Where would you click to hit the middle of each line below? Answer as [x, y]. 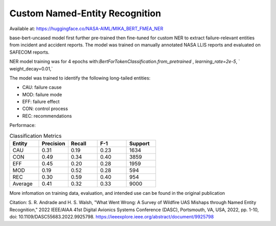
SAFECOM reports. [29, 52]
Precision [53, 144]
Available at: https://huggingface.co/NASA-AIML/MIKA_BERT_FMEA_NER [86, 29]
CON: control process [45, 109]
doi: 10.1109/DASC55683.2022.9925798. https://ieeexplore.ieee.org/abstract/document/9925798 [112, 217]
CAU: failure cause [42, 87]
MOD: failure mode [42, 94]
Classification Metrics [36, 136]
